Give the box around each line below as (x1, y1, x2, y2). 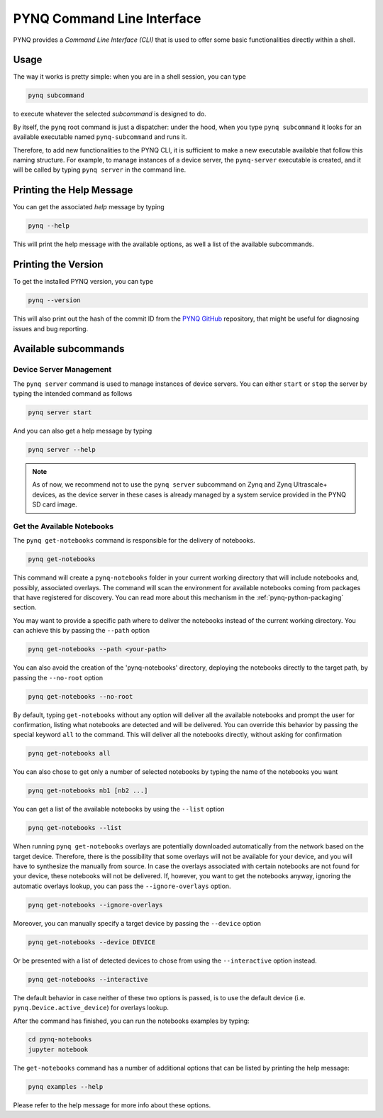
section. (13, 603, 37, 611)
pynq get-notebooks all (28, 749, 111, 758)
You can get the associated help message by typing (13, 203, 165, 211)
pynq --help (28, 222, 70, 230)
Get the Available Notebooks (13, 521, 113, 531)
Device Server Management (13, 365, 112, 375)
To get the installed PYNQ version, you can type (13, 277, 154, 286)
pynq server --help (28, 445, 96, 454)
